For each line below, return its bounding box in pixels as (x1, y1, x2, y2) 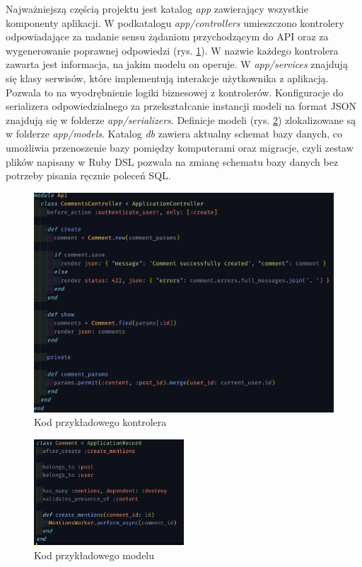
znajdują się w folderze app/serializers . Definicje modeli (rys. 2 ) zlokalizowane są (6, 112, 356, 127)
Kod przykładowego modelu (34, 547, 155, 562)
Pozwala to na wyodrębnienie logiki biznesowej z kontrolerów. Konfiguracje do (6, 84, 344, 99)
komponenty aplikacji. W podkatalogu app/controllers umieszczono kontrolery (6, 15, 344, 30)
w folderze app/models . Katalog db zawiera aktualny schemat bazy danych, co (6, 126, 342, 141)
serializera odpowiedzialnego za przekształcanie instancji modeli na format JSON (6, 99, 357, 113)
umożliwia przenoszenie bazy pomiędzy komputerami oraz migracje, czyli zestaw (6, 140, 354, 155)
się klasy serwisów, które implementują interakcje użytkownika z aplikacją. (6, 70, 329, 85)
